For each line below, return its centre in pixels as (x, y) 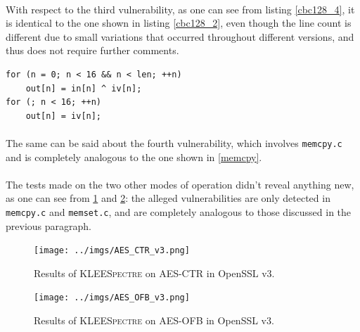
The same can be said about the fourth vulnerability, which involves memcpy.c (174, 142)
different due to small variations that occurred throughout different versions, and (180, 36)
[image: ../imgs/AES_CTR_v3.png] (112, 251)
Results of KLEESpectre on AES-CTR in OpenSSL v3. (154, 273)
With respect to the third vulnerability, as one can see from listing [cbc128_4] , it (180, 9)
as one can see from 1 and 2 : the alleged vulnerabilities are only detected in (168, 198)
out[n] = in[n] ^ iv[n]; (84, 88)
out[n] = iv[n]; (64, 116)
